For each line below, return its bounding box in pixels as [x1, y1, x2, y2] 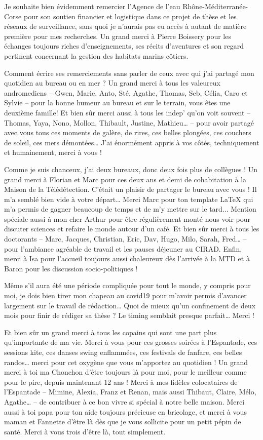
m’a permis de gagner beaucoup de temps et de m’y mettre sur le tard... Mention [4, 204, 256, 214]
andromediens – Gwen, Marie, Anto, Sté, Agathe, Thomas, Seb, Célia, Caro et [4, 87, 248, 98]
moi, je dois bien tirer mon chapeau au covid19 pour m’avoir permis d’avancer [4, 290, 247, 301]
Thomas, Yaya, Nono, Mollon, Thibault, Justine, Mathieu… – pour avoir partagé [4, 117, 254, 128]
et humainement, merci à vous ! [4, 147, 102, 157]
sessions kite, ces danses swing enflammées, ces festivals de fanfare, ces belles [4, 347, 242, 357]
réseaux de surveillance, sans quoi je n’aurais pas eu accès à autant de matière [4, 21, 247, 31]
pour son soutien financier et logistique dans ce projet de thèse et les [23, 11, 237, 21]
